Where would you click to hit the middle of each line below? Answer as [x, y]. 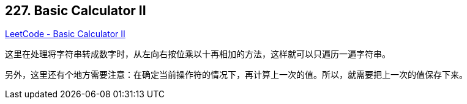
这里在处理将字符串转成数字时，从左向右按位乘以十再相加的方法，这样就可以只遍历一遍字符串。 [198, 54]
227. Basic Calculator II [76, 11]
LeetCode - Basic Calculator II [65, 34]
